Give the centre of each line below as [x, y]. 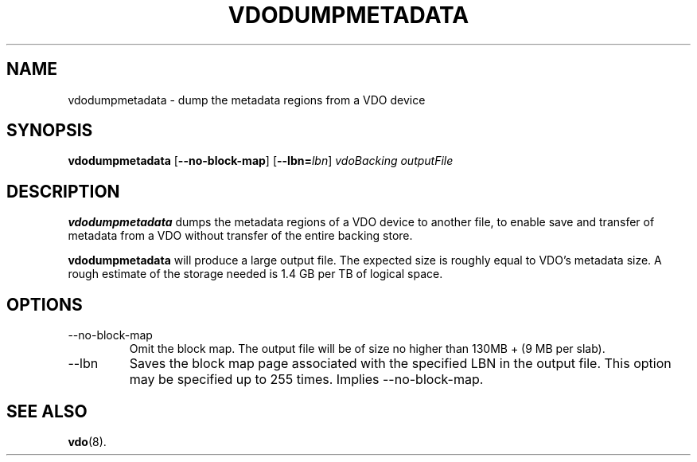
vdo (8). [87, 441]
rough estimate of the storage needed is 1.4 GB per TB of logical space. [255, 274]
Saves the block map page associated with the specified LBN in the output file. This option [400, 364]
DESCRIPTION [63, 191]
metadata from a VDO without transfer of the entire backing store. [240, 236]
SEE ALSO [47, 411]
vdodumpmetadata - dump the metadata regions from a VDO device [247, 100]
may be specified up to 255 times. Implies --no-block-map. [306, 380]
